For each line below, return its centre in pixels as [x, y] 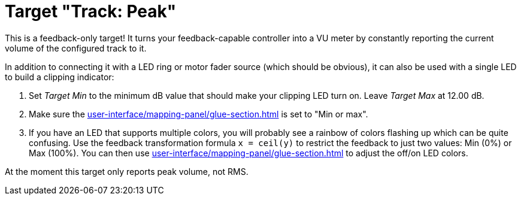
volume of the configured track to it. [76, 48]
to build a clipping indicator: [60, 77]
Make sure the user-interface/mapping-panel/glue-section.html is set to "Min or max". [199, 114]
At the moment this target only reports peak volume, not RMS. [127, 171]
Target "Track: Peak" [91, 11]
